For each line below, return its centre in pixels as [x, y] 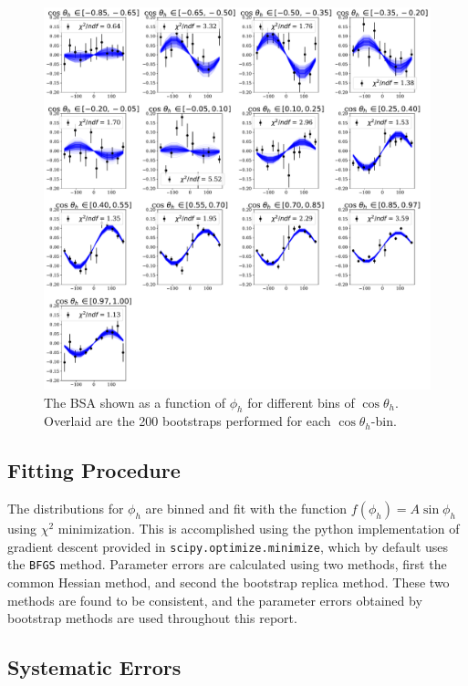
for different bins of [301, 402]
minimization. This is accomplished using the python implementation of [259, 529]
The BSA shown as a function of [135, 402]
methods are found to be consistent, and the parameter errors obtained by [215, 600]
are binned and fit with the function [246, 509]
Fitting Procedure [94, 470]
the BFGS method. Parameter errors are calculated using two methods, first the [227, 564]
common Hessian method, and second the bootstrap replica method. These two [229, 582]
